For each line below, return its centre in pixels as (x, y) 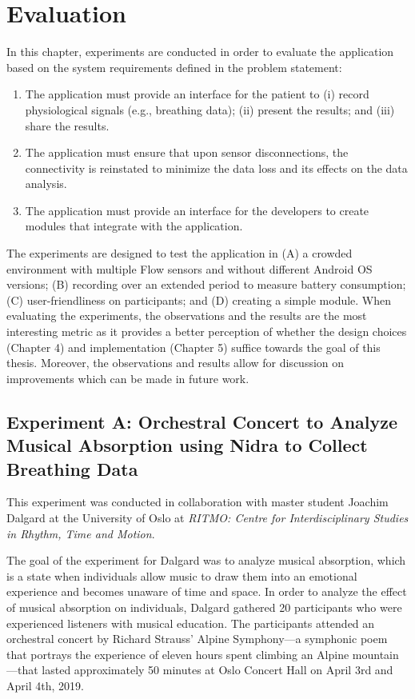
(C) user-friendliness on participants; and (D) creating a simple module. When (199, 300)
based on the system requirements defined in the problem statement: (174, 67)
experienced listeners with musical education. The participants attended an (191, 623)
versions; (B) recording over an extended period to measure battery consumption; (206, 284)
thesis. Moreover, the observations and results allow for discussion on (176, 363)
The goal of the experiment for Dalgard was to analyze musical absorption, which (206, 560)
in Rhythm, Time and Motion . (81, 533)
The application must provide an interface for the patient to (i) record (197, 94)
